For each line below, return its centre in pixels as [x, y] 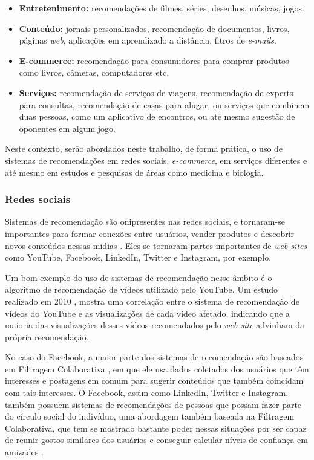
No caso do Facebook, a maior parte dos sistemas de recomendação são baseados [154, 357]
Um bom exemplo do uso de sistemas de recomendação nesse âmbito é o [139, 277]
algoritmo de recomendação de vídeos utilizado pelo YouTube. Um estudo [141, 289]
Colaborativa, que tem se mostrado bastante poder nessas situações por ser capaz [156, 428]
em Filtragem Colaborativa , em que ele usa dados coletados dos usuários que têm [157, 368]
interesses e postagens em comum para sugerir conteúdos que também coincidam [154, 381]
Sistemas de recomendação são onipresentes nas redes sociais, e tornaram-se [145, 222]
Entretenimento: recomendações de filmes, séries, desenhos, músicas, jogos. [162, 8]
